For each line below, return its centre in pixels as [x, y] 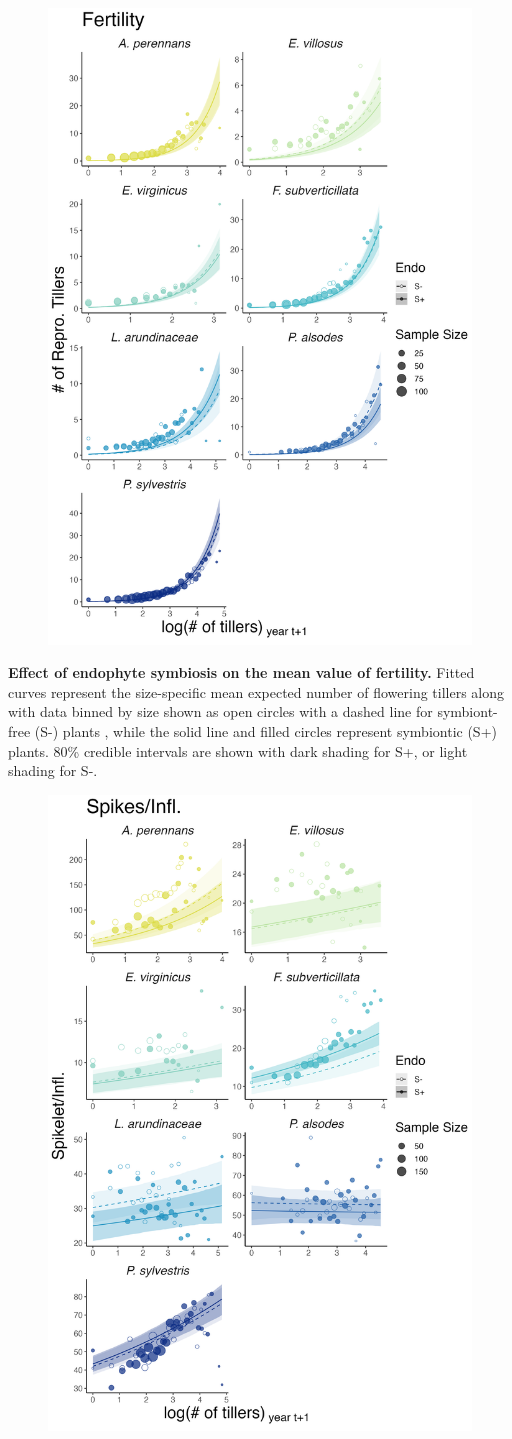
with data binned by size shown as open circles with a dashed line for [220, 711]
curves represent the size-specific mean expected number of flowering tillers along [256, 691]
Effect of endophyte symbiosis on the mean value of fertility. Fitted [241, 672]
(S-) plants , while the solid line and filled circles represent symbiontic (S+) [265, 730]
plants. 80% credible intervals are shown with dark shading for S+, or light [238, 750]
